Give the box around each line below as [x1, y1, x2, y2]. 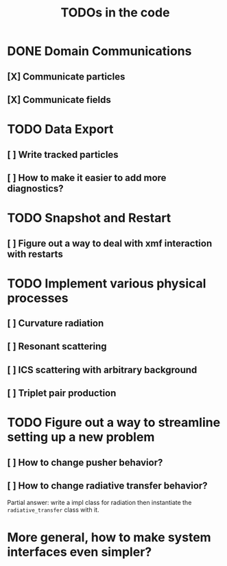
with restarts [7, 248, 63, 260]
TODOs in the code [60, 5, 170, 21]
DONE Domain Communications [7, 43, 192, 59]
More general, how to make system [7, 530, 211, 545]
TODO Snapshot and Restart [7, 211, 171, 226]
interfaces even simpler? [7, 544, 152, 560]
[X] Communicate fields [7, 94, 112, 106]
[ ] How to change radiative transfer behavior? [7, 480, 208, 492]
